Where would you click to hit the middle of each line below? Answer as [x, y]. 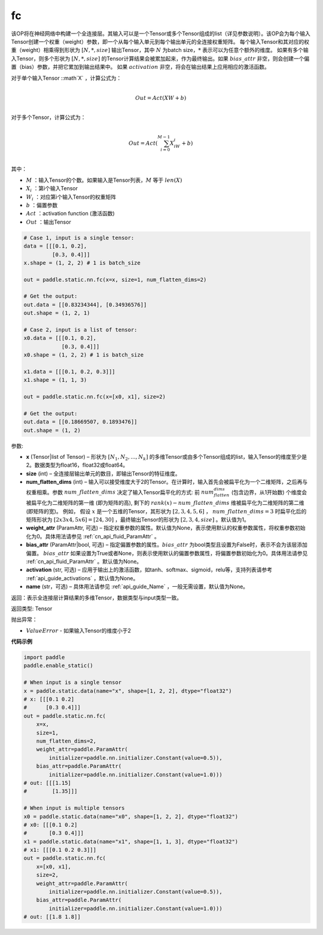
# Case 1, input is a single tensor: [79, 237]
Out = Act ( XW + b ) [161, 98]
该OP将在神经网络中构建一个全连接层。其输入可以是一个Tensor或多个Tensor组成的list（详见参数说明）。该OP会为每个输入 [161, 33]
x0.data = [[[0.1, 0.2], [60, 338]
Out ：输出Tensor [48, 222]
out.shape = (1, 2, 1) [57, 313]
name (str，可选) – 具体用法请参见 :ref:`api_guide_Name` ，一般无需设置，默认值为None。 [137, 587]
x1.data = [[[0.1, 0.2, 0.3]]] [70, 371]
